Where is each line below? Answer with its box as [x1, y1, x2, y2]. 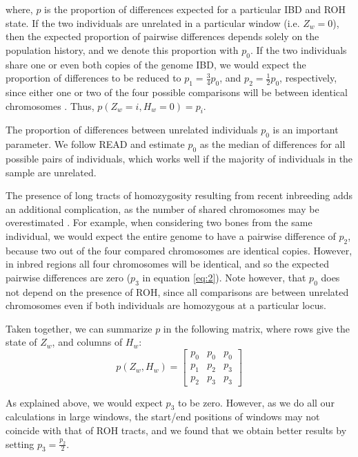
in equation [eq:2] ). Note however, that [142, 270, 306, 284]
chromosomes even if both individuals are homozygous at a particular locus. [6, 298, 326, 313]
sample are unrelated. [6, 165, 97, 179]
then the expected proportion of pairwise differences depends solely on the [6, 29, 319, 44]
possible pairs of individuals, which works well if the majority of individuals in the [6, 151, 353, 165]
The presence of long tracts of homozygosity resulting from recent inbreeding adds [6, 188, 353, 203]
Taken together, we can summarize [6, 321, 152, 335]
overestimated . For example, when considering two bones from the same [6, 215, 312, 230]
